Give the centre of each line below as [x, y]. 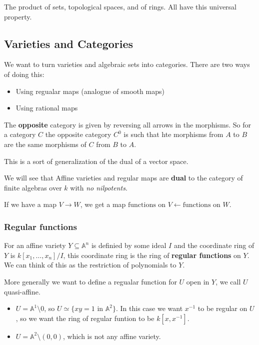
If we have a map [30, 204]
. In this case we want [149, 308]
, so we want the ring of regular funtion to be [85, 318]
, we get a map [103, 204]
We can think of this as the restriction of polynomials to [90, 265]
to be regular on [222, 308]
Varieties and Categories [69, 43]
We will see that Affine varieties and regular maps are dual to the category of [123, 178]
